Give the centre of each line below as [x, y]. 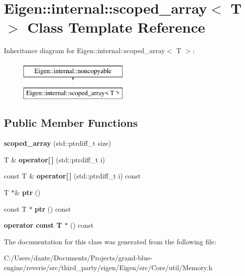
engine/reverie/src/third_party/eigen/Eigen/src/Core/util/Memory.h [108, 267]
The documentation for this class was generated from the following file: [110, 241]
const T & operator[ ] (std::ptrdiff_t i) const [72, 176]
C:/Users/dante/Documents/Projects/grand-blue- [78, 258]
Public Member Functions [71, 123]
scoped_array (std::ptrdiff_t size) [58, 143]
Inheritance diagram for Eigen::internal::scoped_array [84, 50]
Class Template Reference [116, 27]
